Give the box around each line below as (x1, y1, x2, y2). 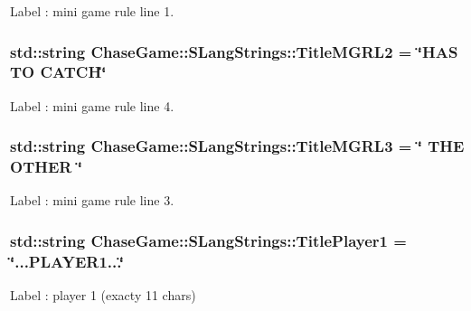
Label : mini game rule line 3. (10, 191, 174, 210)
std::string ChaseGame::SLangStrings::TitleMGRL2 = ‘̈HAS (10, 40, 458, 62)
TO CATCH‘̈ (10, 61, 107, 83)
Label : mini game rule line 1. (10, 2, 174, 20)
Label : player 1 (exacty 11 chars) (10, 286, 196, 305)
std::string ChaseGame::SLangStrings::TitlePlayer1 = (10, 229, 407, 251)
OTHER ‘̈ (10, 155, 82, 178)
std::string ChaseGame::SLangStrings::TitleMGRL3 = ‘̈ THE (10, 135, 465, 157)
